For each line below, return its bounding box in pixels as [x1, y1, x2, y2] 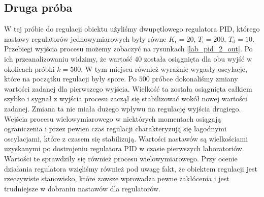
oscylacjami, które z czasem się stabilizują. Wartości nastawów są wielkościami [4, 133, 248, 144]
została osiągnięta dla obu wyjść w [144, 53, 252, 64]
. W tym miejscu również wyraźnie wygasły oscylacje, [81, 63, 247, 74]
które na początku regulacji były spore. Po [4, 73, 137, 84]
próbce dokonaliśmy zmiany [152, 73, 238, 84]
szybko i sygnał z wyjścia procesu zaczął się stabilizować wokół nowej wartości [4, 93, 247, 104]
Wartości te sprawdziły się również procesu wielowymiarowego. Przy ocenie [4, 153, 238, 163]
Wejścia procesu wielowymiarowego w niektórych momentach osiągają [4, 113, 221, 124]
